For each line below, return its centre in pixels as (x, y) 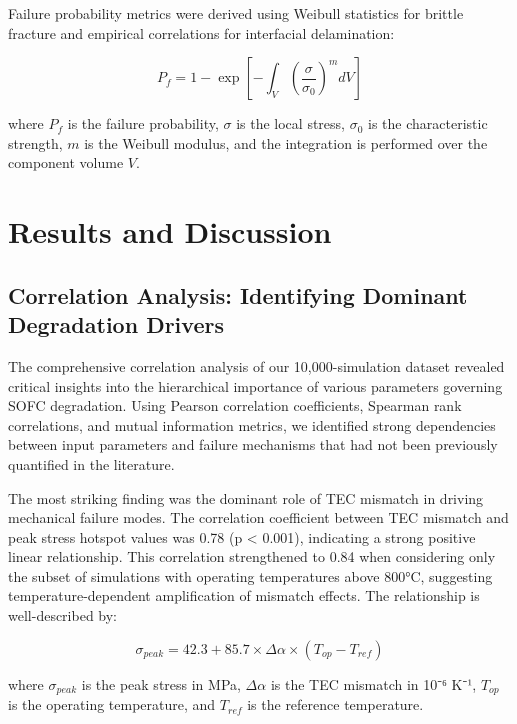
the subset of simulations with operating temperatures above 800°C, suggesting (250, 575)
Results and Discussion (170, 231)
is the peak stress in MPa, (161, 683)
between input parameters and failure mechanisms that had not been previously (253, 444)
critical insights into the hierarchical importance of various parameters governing (255, 385)
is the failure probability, (143, 123)
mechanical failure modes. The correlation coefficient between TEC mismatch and (258, 517)
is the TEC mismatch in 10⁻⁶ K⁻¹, (373, 683)
